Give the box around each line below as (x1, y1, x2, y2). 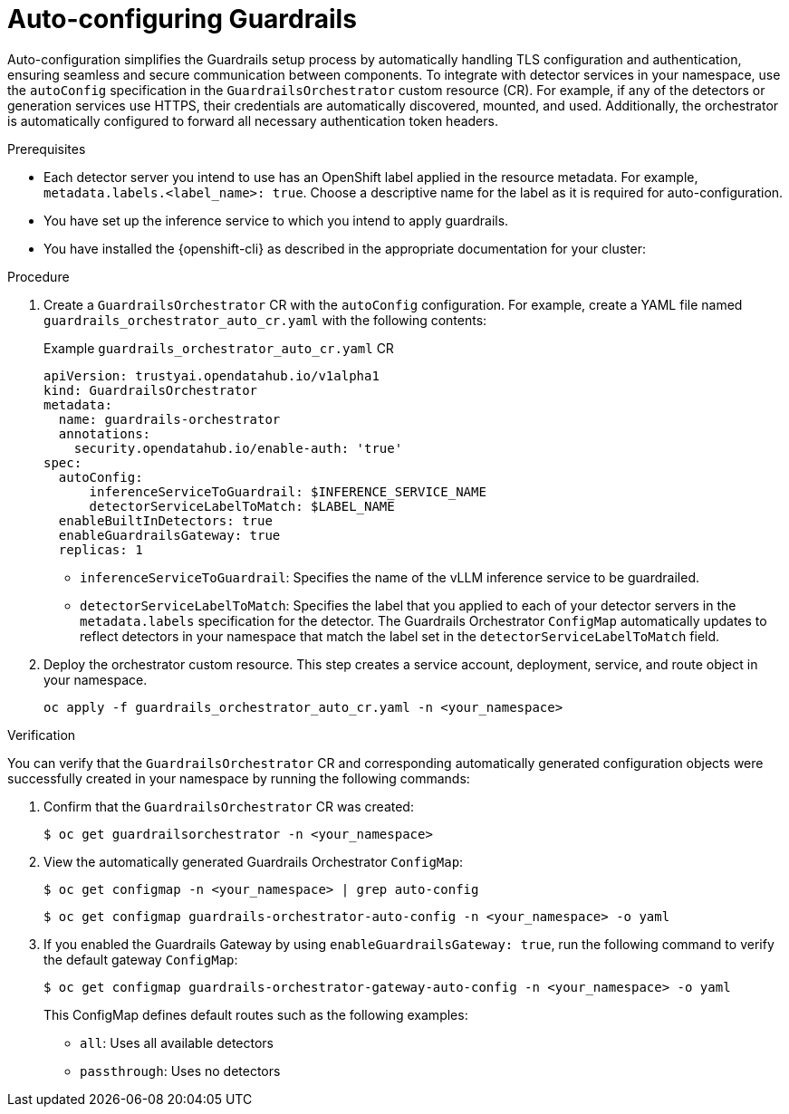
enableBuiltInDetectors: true (58, 513, 273, 528)
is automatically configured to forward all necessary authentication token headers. (7, 112, 498, 129)
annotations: (58, 426, 151, 441)
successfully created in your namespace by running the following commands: (7, 770, 470, 786)
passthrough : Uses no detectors (80, 1062, 281, 1079)
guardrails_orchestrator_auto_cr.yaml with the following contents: (43, 312, 487, 328)
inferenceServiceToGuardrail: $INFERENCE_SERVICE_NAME (89, 484, 486, 499)
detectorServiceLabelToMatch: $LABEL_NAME (89, 498, 395, 514)
